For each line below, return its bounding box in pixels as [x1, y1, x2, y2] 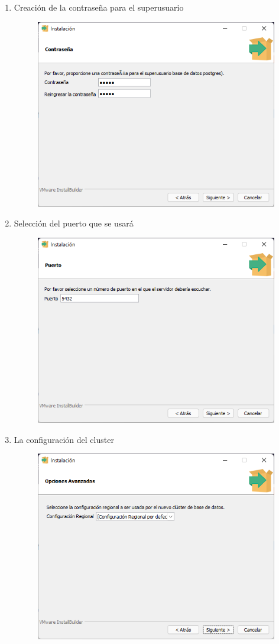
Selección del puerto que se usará [14, 217, 134, 229]
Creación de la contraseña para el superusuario [14, 1, 184, 13]
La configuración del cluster [14, 433, 114, 445]
